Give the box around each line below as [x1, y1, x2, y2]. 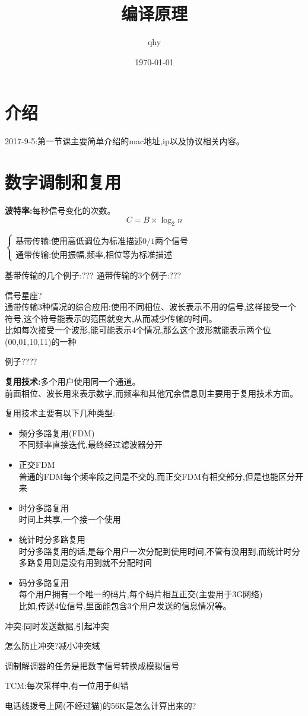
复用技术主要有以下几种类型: [5, 407, 115, 419]
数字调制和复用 [5, 170, 122, 194]
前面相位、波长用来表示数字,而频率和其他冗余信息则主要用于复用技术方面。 [5, 386, 298, 399]
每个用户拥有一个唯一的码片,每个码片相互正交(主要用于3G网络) [18, 588, 263, 600]
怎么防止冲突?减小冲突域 [5, 639, 100, 652]
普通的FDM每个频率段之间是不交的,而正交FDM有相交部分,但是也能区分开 [18, 470, 303, 482]
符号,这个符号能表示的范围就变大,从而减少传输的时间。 [5, 312, 217, 324]
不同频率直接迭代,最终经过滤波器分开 [18, 438, 163, 451]
